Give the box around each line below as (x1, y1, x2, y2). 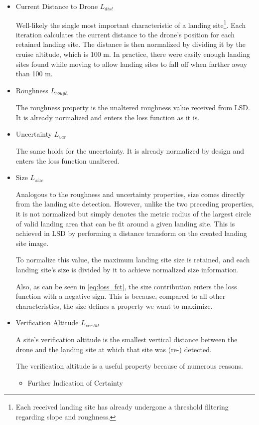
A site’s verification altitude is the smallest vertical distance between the (15, 334, 238, 344)
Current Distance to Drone (15, 1, 98, 11)
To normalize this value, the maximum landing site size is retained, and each (15, 254, 250, 265)
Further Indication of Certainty (27, 377, 123, 388)
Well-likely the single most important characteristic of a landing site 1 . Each (15, 18, 246, 30)
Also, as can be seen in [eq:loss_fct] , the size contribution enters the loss (15, 281, 237, 291)
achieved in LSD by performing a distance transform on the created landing (15, 228, 247, 238)
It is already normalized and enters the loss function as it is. (15, 112, 200, 122)
